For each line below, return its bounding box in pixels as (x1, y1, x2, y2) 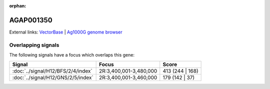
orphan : (9, 3, 26, 8)
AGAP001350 (9, 15, 52, 24)
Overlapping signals (9, 41, 59, 48)
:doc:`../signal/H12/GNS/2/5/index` (12, 74, 93, 81)
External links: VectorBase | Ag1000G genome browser (9, 29, 122, 35)
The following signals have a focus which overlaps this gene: (9, 52, 135, 58)
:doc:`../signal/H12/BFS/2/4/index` (12, 67, 92, 74)
